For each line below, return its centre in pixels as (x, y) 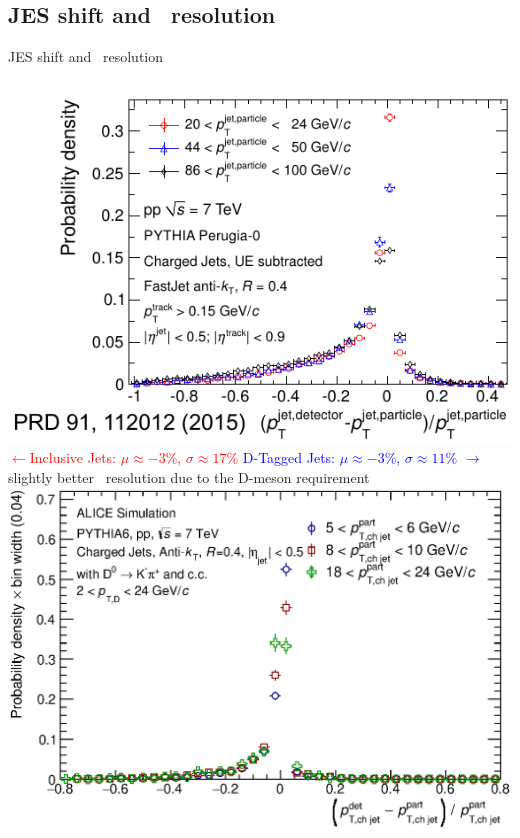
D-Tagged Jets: (289, 457)
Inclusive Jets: (73, 457)
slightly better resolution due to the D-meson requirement (189, 476)
